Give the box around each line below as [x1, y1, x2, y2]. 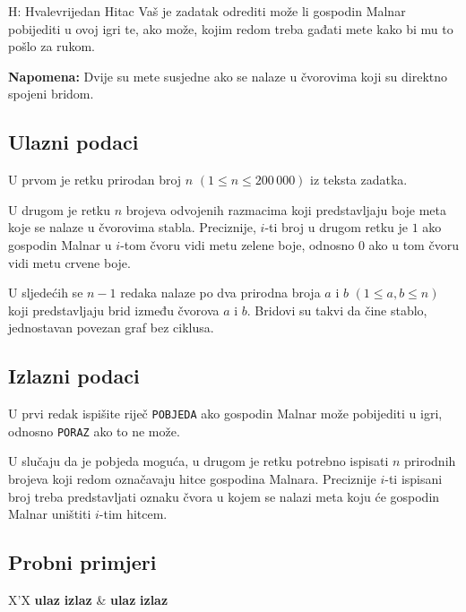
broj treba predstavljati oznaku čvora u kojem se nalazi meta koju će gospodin [8, 487, 440, 505]
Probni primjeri [8, 548, 157, 576]
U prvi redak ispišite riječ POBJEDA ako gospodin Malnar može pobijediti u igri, [8, 404, 443, 423]
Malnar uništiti [8, 504, 91, 523]
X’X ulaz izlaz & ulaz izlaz [8, 590, 168, 609]
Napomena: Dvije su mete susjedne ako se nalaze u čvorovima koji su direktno [8, 66, 448, 85]
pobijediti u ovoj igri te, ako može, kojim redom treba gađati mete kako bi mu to [8, 19, 453, 38]
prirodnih [404, 452, 456, 470]
